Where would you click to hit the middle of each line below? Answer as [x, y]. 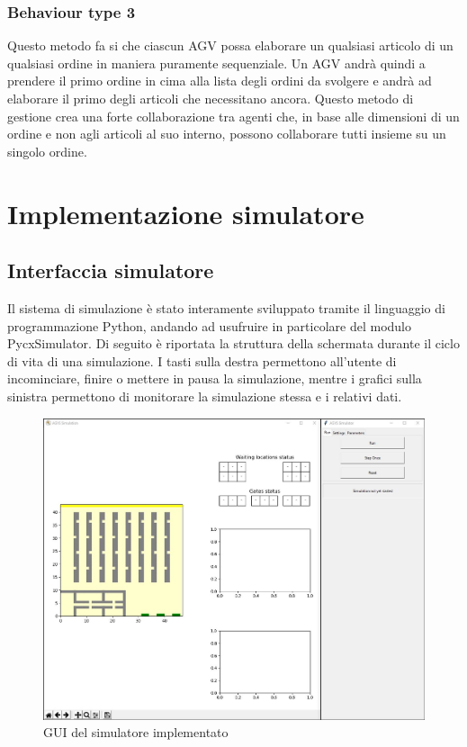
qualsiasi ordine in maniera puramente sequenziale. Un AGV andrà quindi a [216, 63]
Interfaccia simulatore [111, 270]
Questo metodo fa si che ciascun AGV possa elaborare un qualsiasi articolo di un [230, 45]
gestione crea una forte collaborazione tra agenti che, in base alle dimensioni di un [233, 116]
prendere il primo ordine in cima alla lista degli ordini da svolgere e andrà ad [220, 81]
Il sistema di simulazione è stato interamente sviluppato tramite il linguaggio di [226, 307]
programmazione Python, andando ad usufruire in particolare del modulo [209, 325]
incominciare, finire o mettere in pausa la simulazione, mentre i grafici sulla [215, 378]
